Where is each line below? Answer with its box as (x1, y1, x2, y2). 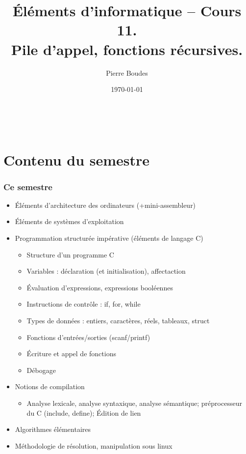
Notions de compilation (15, 381, 85, 392)
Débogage (26, 365, 56, 375)
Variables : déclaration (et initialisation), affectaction (26, 266, 186, 276)
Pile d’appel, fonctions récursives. (11, 39, 243, 59)
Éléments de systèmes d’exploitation (15, 216, 124, 227)
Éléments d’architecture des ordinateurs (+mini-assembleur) (15, 199, 196, 210)
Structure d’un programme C (26, 249, 114, 259)
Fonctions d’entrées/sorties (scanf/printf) (26, 332, 150, 342)
